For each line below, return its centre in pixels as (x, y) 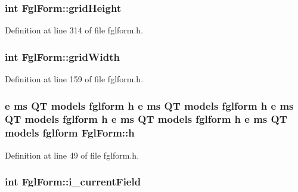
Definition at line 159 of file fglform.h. (74, 79)
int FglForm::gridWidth (62, 56)
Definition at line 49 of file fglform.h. (72, 155)
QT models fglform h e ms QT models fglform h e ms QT (146, 119)
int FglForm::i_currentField (73, 182)
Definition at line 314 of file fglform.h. (74, 30)
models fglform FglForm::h (70, 133)
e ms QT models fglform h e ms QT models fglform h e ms (149, 105)
